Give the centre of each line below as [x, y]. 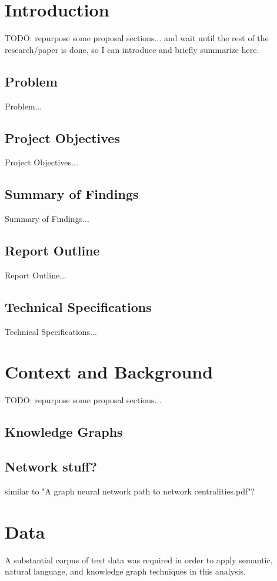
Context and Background [109, 372]
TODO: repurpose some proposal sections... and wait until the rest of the [137, 38]
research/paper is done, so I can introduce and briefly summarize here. [132, 49]
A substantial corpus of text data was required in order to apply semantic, [139, 560]
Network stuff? [51, 467]
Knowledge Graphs [64, 432]
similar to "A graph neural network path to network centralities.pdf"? [130, 491]
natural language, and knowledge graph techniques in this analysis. [125, 571]
